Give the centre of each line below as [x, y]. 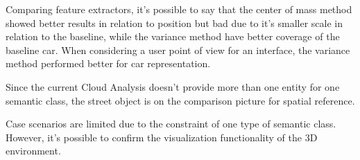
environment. [33, 151]
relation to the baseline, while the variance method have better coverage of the [173, 36]
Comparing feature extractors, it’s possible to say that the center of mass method [179, 9]
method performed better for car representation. [108, 63]
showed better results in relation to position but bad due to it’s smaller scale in [174, 23]
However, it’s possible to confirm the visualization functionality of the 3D [162, 137]
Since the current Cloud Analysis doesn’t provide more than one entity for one [173, 86]
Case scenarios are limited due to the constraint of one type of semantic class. [171, 124]
